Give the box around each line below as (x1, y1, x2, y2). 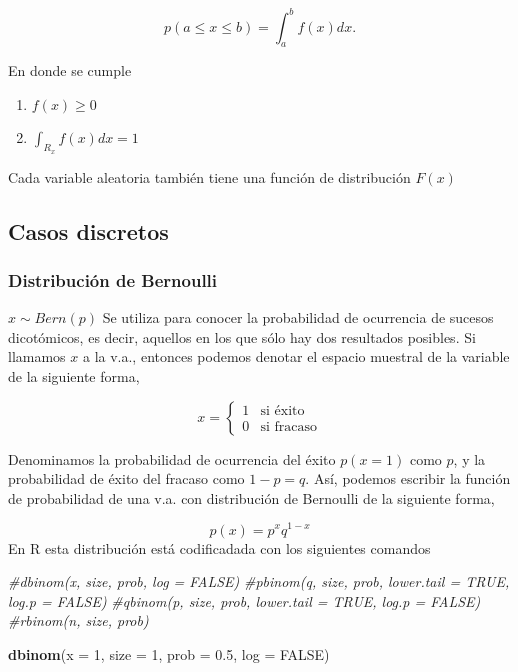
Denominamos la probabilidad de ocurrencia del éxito (8, 448, 336, 469)
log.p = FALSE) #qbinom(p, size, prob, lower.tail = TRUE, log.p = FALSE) (8, 590, 481, 611)
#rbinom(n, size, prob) (8, 610, 149, 631)
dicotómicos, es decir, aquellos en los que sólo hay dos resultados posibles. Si (8, 326, 476, 347)
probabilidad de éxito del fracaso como (8, 468, 245, 489)
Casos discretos (8, 215, 169, 246)
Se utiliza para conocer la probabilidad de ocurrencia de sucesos (102, 307, 494, 328)
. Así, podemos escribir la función (305, 468, 511, 489)
